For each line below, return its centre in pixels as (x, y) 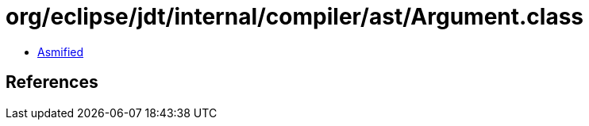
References (52, 82)
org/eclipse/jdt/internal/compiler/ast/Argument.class (295, 17)
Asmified (61, 52)
